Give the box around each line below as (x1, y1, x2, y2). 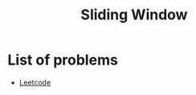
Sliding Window (80, 6, 188, 24)
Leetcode (18, 77, 51, 87)
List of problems (7, 51, 118, 69)
